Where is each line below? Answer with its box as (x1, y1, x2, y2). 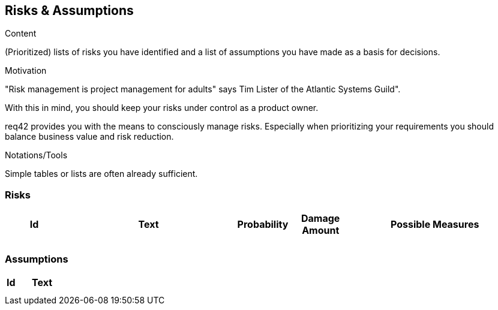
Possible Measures (390, 218, 479, 231)
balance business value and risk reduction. (5, 131, 174, 142)
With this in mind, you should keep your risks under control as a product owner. (5, 103, 319, 113)
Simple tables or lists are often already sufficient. (5, 168, 198, 179)
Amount (302, 224, 340, 237)
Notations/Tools (5, 150, 68, 161)
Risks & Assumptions (5, 3, 134, 18)
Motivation (5, 65, 47, 76)
